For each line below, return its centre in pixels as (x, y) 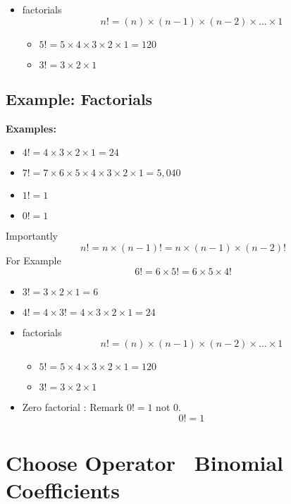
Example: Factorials (79, 98)
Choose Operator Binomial (144, 462)
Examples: (31, 128)
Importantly (32, 236)
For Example (33, 260)
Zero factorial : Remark (73, 407)
